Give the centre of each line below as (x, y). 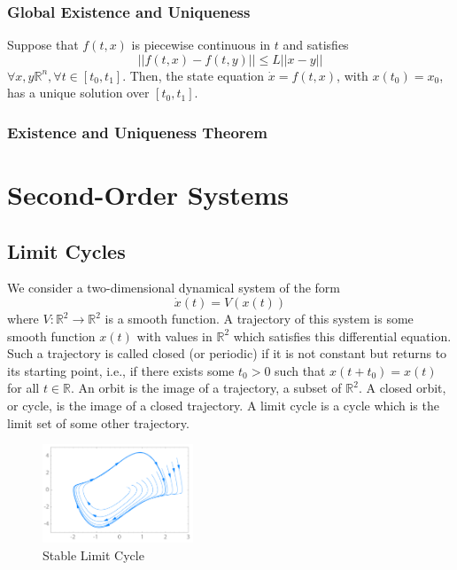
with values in (174, 336)
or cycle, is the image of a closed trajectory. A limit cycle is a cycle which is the (223, 405)
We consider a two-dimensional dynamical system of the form (174, 288)
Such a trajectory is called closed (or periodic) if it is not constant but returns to (227, 353)
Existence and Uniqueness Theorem (137, 132)
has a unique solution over (78, 93)
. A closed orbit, (402, 388)
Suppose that (43, 45)
